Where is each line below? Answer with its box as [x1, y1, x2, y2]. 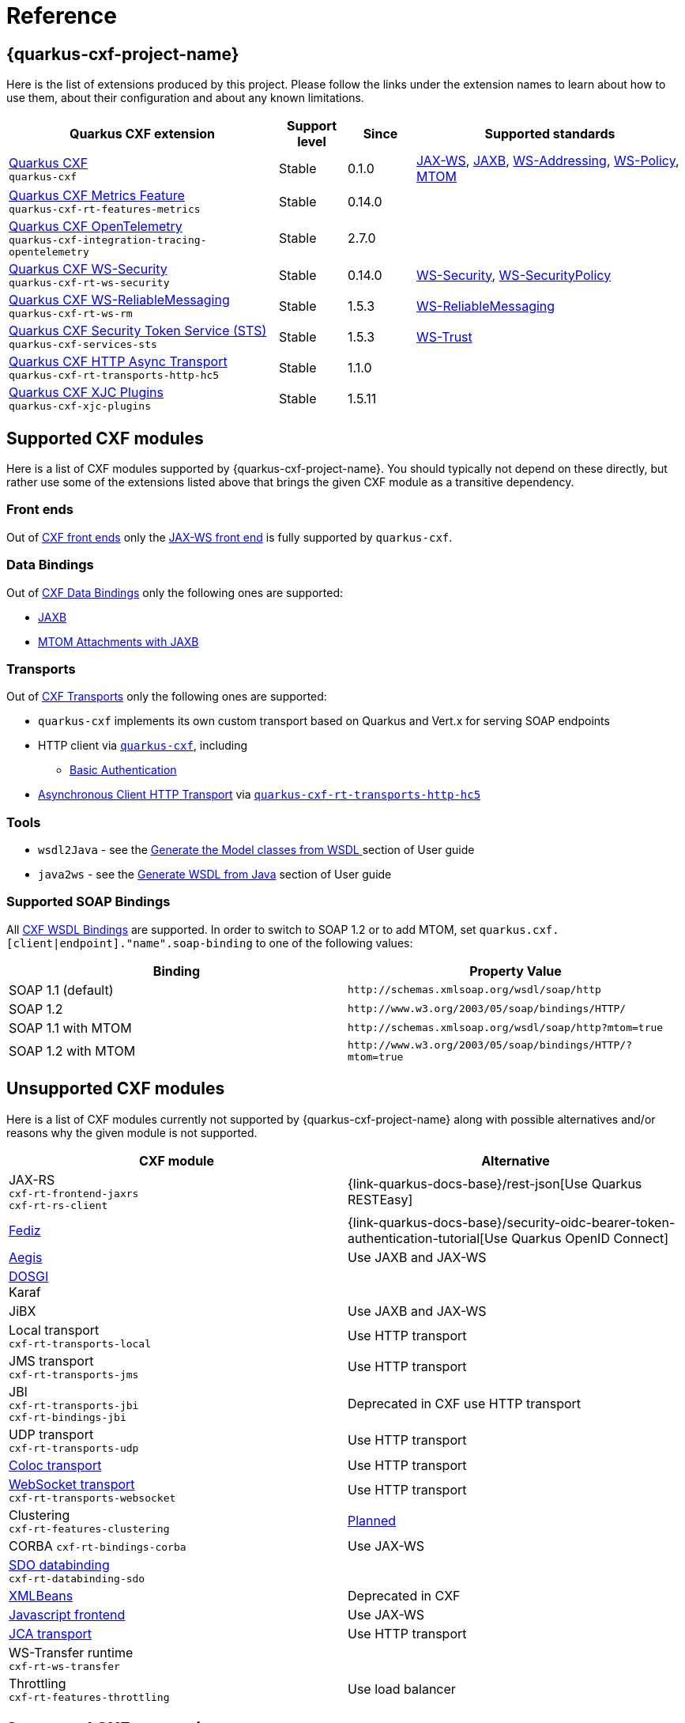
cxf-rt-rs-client [9, 1199, 108, 1211]
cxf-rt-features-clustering [9, 1522, 170, 1535]
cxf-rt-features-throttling [9, 1691, 170, 1703]
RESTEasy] [348, 1191, 413, 1207]
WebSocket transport [9, 1476, 135, 1492]
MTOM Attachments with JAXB [38, 634, 199, 648]
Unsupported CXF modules [6, 1079, 225, 1099]
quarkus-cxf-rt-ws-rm [9, 308, 133, 320]
